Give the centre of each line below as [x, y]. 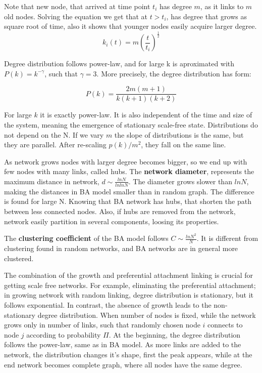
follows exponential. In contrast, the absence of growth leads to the [108, 305]
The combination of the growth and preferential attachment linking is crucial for [129, 275]
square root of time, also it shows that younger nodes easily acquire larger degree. [130, 26]
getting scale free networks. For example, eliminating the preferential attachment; [130, 285]
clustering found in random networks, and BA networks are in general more [121, 248]
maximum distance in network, [52, 181]
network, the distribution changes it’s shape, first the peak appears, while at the [128, 354]
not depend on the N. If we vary [54, 134]
